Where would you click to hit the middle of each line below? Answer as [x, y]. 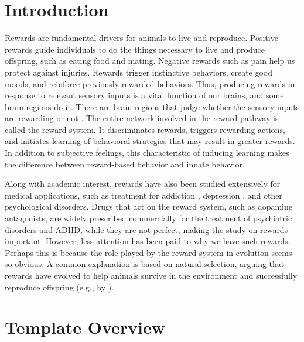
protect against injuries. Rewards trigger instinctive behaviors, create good [139, 72]
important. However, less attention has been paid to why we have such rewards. [148, 241]
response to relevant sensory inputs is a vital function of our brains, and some [144, 95]
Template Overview [85, 327]
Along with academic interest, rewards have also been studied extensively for [143, 184]
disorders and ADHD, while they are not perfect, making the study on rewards [146, 229]
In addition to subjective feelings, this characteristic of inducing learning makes [147, 153]
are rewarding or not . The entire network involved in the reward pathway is [142, 118]
